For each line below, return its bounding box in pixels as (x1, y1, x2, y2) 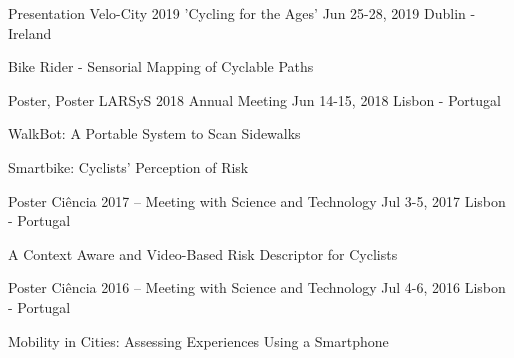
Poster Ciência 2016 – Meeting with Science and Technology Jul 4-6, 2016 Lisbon (8, 277, 506, 298)
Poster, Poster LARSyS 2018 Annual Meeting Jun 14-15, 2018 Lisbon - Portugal (8, 89, 501, 110)
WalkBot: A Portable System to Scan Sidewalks (8, 123, 301, 144)
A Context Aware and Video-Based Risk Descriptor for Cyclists (8, 243, 398, 264)
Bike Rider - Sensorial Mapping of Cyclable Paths (8, 56, 314, 77)
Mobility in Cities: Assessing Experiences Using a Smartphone (8, 330, 389, 351)
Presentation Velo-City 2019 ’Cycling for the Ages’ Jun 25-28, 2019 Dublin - (8, 3, 476, 23)
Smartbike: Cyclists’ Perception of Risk (8, 156, 249, 177)
